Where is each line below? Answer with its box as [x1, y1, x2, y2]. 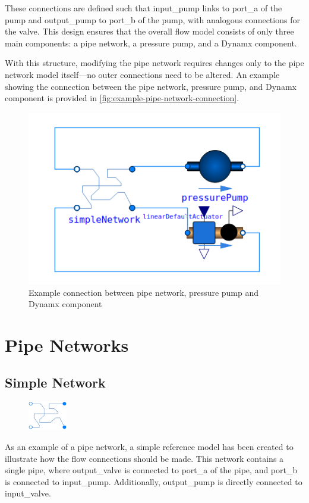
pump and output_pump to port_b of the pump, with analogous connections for [5, 13, 300, 26]
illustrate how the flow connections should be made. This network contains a [5, 452, 284, 464]
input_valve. [5, 487, 51, 499]
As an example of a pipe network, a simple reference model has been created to [5, 440, 294, 452]
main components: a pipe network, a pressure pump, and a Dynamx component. [5, 36, 297, 49]
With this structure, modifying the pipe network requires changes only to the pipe [5, 57, 304, 69]
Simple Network [5, 373, 106, 392]
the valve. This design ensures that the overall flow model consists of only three [5, 25, 294, 38]
